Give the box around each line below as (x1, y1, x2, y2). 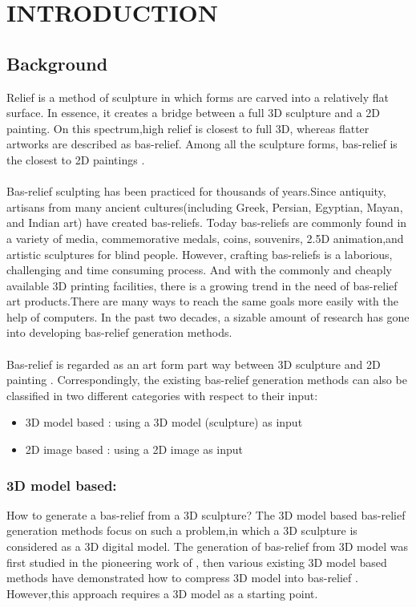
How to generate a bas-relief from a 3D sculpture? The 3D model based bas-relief (6, 506, 406, 523)
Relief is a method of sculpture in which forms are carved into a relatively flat (6, 88, 389, 105)
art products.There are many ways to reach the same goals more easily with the (6, 293, 398, 310)
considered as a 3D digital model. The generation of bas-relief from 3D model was (6, 538, 408, 555)
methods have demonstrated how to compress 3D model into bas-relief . (6, 569, 358, 586)
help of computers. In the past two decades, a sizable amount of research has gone (6, 308, 410, 325)
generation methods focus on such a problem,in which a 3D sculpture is (6, 522, 357, 539)
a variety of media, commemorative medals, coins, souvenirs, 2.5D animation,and (6, 229, 404, 246)
